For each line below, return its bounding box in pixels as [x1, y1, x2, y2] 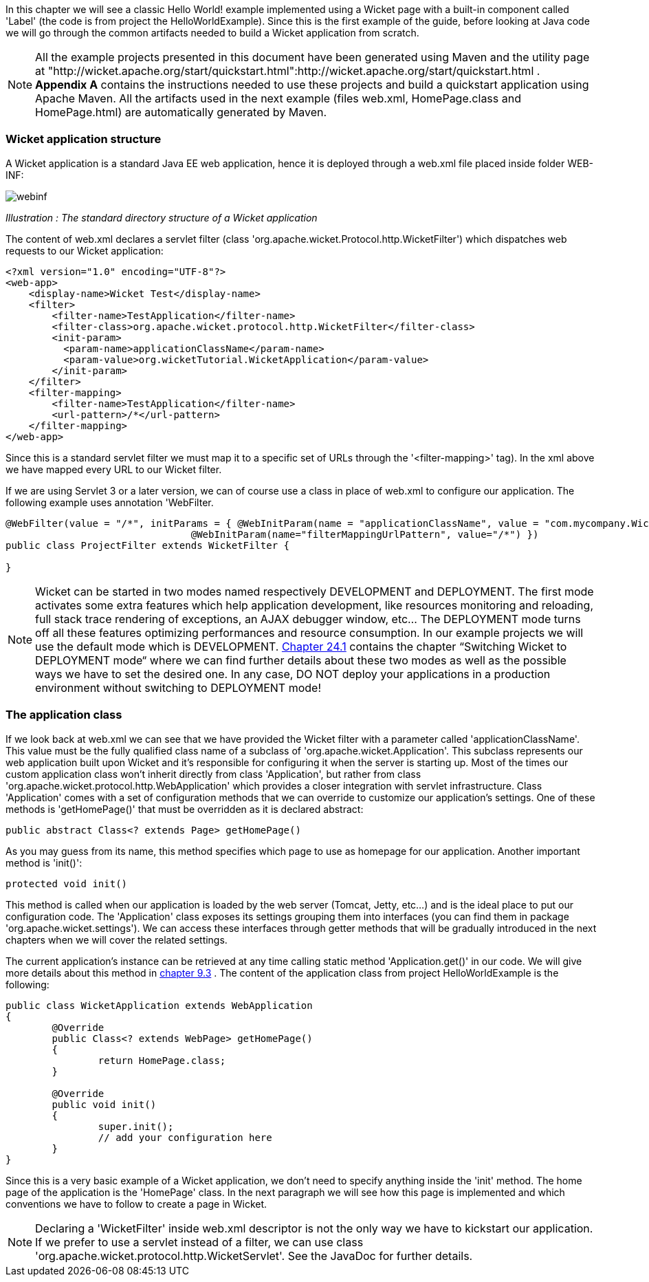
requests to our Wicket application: [5, 244, 164, 257]
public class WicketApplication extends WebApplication [5, 999, 313, 1011]
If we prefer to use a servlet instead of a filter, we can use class [35, 1235, 364, 1249]
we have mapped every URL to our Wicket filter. [5, 463, 222, 475]
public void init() [52, 1098, 157, 1110]
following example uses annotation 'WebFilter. [5, 496, 214, 508]
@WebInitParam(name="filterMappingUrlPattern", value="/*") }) [190, 528, 539, 540]
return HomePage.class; [98, 1054, 226, 1066]
